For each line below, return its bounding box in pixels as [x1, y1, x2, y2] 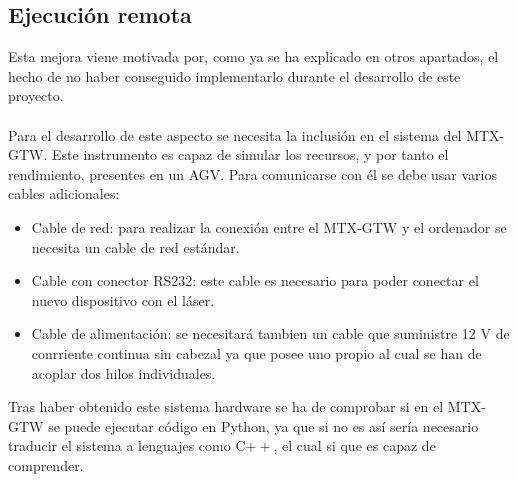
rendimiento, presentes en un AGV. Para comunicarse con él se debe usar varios [8, 163, 497, 184]
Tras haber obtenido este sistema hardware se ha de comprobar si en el [8, 396, 444, 417]
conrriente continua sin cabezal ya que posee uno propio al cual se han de [31, 342, 482, 363]
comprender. [8, 454, 84, 475]
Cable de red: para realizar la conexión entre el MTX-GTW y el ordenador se [31, 216, 507, 237]
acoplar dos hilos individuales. [31, 362, 216, 383]
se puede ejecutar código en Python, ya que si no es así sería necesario [48, 415, 479, 436]
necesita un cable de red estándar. [31, 236, 240, 257]
